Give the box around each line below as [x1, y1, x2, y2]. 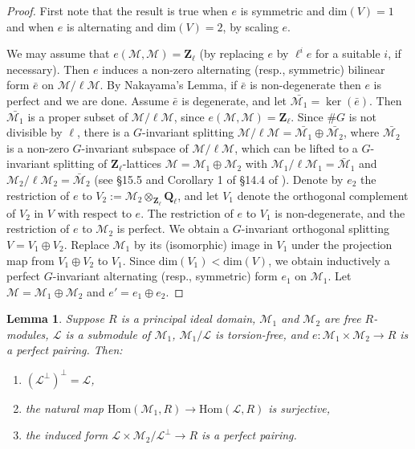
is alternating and [66, 18, 154, 35]
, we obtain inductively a [268, 251, 390, 268]
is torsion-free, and [215, 325, 308, 342]
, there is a [76, 124, 130, 141]
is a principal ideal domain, [120, 310, 256, 327]
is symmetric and [240, 2, 325, 18]
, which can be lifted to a [234, 139, 358, 156]
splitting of [53, 155, 108, 172]
